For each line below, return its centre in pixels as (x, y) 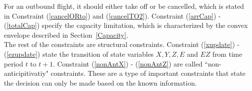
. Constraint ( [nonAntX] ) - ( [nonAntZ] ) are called (128, 63)
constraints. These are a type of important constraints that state (148, 73)
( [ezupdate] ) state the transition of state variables (79, 54)
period (14, 63)
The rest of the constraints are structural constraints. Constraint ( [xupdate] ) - (122, 44)
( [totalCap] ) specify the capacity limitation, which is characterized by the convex (126, 25)
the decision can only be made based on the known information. (100, 82)
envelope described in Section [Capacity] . (66, 34)
